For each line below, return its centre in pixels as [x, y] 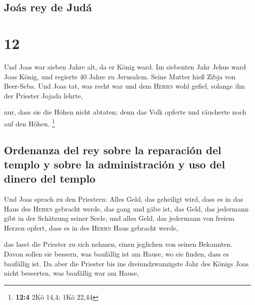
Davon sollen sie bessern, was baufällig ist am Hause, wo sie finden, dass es [116, 254]
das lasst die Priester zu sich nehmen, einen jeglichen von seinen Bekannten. [118, 244]
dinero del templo [50, 178]
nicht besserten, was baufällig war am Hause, [72, 273]
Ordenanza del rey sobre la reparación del [113, 150]
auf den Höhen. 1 [29, 122]
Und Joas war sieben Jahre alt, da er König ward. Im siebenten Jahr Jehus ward [125, 66]
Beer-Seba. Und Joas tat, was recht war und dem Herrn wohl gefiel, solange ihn [124, 86]
